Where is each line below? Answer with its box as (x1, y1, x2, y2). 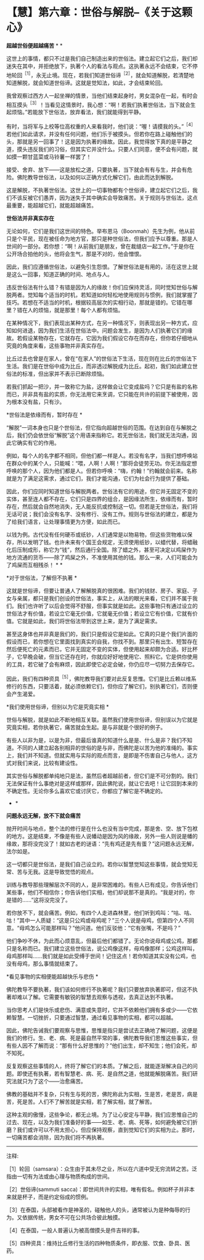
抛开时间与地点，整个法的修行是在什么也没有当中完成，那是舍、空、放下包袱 (6, 825, 198, 832)
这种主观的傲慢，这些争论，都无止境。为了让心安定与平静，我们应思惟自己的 (6, 1111, 198, 1118)
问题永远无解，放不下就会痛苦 (6, 811, 81, 819)
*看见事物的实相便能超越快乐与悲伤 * (6, 972, 98, 980)
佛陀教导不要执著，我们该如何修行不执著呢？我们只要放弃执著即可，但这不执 (6, 986, 198, 993)
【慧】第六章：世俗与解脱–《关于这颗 (6, 5, 193, 19)
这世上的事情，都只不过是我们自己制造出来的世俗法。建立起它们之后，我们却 (6, 55, 198, 62)
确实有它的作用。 (16, 439, 59, 446)
